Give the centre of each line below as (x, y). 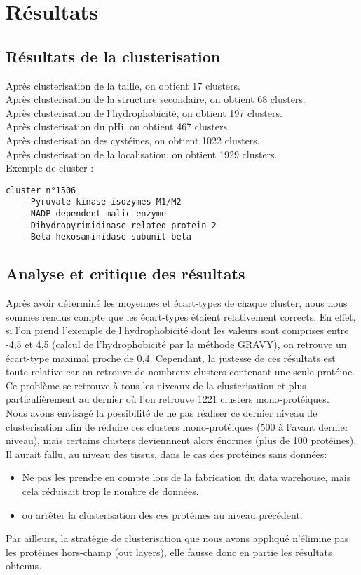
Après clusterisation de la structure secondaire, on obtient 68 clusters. (156, 99)
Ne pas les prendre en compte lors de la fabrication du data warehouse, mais (186, 477)
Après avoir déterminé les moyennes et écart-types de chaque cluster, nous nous (177, 303)
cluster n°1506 (41, 190)
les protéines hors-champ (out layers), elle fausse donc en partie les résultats (169, 552)
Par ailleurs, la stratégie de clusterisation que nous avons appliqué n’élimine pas (177, 538)
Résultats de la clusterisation (113, 56)
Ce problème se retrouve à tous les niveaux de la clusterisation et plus (156, 385)
